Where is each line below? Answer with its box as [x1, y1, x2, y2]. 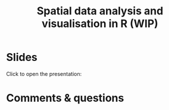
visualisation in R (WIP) [41, 17, 159, 30]
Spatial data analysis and [36, 4, 164, 18]
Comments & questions [6, 91, 124, 105]
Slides [6, 51, 37, 64]
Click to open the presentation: [6, 70, 82, 77]
